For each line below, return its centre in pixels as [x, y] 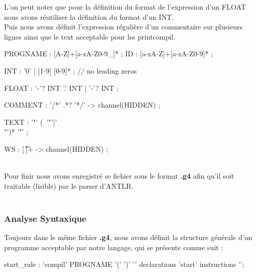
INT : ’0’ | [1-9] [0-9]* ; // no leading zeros [70, 70]
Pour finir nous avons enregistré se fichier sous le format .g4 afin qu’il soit [119, 176]
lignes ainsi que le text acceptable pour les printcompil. [90, 36]
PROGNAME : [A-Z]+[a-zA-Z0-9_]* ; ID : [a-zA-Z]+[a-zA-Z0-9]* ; [108, 54]
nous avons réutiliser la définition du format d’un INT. [89, 16]
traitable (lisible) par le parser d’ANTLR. [69, 185]
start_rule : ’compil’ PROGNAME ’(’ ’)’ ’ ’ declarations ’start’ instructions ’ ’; [124, 264]
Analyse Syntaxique [45, 218]
